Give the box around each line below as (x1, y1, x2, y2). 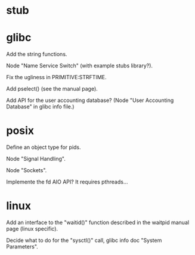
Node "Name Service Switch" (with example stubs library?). (6, 62, 153, 69)
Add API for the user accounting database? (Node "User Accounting (6, 97, 174, 104)
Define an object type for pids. (6, 144, 82, 151)
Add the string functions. (6, 51, 67, 58)
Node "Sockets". (6, 167, 47, 174)
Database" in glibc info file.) (6, 103, 75, 110)
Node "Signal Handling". (6, 156, 66, 163)
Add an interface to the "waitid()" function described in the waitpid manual (6, 219, 190, 226)
